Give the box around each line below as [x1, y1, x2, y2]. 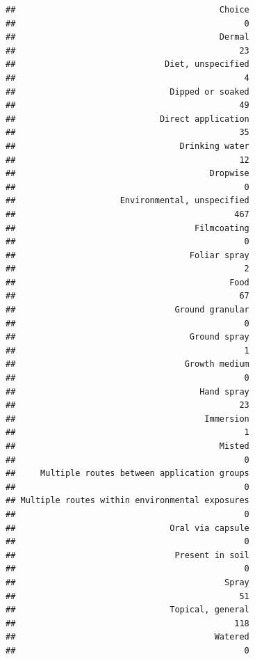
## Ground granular [6, 305, 249, 315]
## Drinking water [6, 141, 249, 151]
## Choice [6, 5, 249, 15]
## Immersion [6, 413, 249, 424]
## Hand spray [6, 386, 249, 397]
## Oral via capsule [6, 523, 249, 533]
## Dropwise [6, 168, 249, 179]
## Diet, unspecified [6, 59, 249, 70]
